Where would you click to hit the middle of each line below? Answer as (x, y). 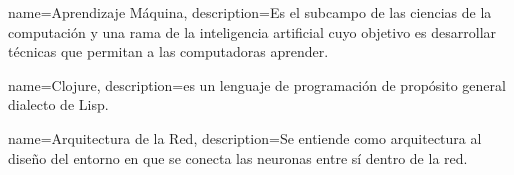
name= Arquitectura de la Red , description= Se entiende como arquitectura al (245, 137)
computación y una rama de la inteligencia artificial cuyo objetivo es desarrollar (252, 31)
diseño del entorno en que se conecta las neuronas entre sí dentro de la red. (238, 157)
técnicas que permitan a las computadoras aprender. (168, 51)
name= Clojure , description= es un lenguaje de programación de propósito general (257, 84)
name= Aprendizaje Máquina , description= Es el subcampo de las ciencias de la (250, 12)
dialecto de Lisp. (58, 104)
